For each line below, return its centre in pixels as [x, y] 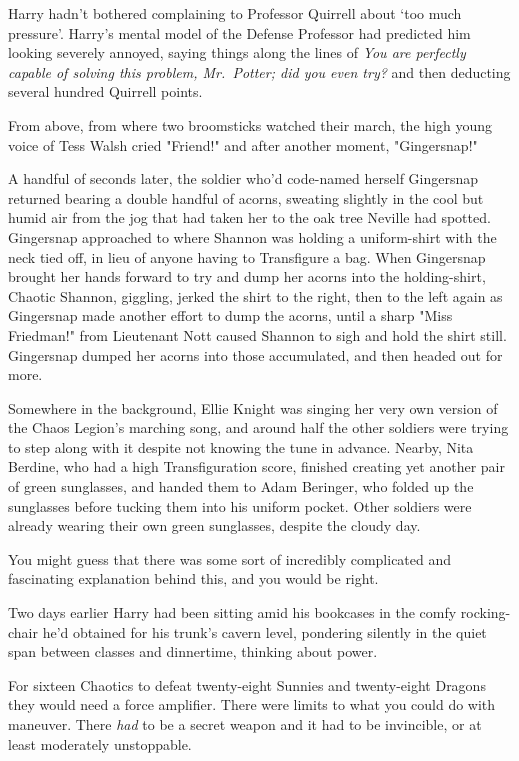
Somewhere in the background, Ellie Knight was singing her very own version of [253, 407]
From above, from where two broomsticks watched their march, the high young [250, 124]
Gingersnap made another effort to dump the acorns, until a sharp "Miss [230, 315]
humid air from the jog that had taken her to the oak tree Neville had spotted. [249, 217]
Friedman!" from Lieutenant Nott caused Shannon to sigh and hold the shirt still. [257, 334]
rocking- [485, 612]
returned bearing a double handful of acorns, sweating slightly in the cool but [246, 197]
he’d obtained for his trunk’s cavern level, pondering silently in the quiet [264, 631]
